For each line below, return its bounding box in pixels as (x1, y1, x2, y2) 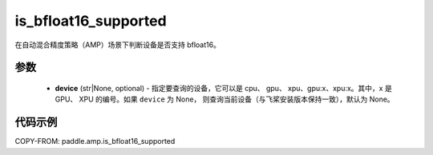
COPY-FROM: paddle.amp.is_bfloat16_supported (14, 137, 176, 146)
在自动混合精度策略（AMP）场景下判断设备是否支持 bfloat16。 (14, 40, 221, 50)
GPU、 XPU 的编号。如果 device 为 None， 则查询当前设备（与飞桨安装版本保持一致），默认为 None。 (55, 94, 395, 104)
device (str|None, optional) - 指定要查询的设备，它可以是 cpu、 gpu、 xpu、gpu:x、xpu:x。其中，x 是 (55, 83, 392, 93)
